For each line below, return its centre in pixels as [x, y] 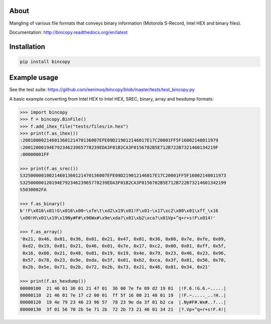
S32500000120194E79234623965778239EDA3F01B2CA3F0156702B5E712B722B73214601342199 [123, 183]
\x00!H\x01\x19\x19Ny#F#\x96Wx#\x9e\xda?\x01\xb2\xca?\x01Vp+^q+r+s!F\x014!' [118, 218]
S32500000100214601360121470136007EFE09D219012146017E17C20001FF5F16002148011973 [123, 176]
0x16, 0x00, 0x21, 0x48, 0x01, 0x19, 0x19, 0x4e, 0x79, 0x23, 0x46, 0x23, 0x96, [125, 253]
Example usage [34, 78]
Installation [27, 47]
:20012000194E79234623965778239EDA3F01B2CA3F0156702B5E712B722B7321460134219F [119, 147]
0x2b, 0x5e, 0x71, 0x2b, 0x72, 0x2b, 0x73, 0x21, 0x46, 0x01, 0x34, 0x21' [117, 267]
